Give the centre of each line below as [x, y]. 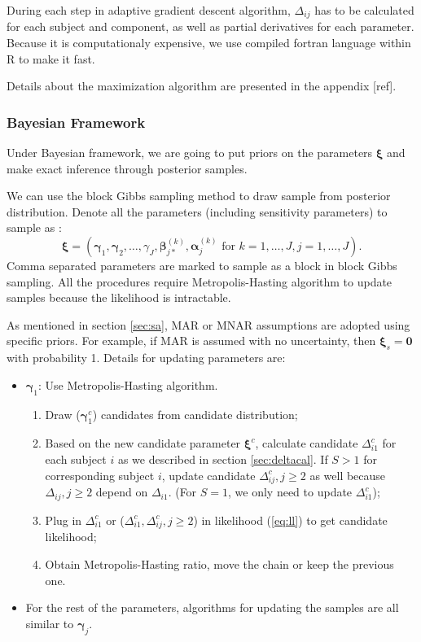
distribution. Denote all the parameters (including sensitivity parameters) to [197, 211]
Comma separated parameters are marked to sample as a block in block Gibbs [202, 266]
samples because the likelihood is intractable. [119, 297]
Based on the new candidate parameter [143, 443]
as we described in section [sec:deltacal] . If [223, 459]
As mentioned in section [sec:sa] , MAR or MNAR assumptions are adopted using [208, 324]
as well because [348, 475]
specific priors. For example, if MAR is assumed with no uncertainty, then [191, 341]
